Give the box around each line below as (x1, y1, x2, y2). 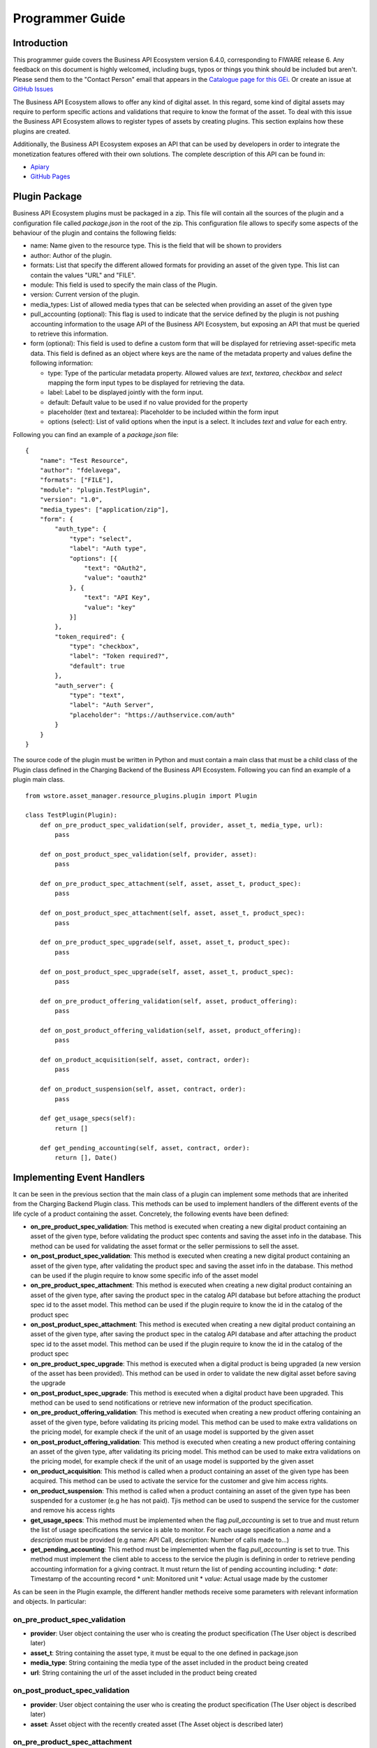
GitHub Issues (13, 85, 54, 94)
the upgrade (30, 1379, 66, 1387)
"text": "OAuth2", (84, 564, 147, 572)
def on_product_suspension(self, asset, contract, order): (39, 1085, 246, 1094)
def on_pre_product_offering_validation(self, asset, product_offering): (39, 997, 298, 1005)
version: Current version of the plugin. (30, 290, 140, 299)
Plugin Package (13, 191, 82, 203)
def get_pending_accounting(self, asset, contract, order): (39, 1144, 251, 1152)
